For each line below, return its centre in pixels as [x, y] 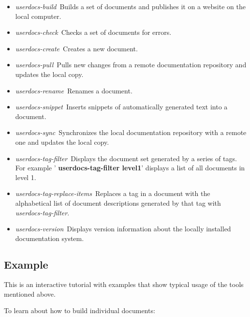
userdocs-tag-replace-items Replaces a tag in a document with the [113, 193]
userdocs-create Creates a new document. [76, 48]
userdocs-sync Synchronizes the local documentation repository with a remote [131, 132]
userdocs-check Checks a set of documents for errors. [93, 32]
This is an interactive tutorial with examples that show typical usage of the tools [124, 284]
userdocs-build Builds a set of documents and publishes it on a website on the [130, 6]
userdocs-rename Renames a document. [74, 90]
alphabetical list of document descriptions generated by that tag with [118, 203]
